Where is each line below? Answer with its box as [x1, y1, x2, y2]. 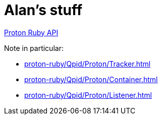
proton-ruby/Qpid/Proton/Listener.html [24, 90, 152, 99]
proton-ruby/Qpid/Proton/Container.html [24, 75, 158, 84]
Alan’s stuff [4, 2, 83, 19]
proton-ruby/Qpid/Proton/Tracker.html [24, 59, 151, 68]
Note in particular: [4, 43, 64, 52]
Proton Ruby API [4, 28, 59, 37]
